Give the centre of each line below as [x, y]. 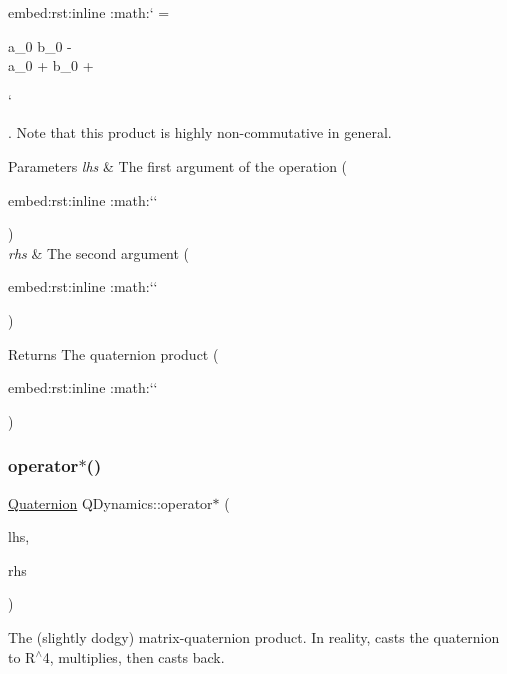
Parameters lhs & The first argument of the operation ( [178, 165]
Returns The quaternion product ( [113, 353]
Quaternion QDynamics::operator [110, 502]
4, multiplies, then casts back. [133, 656]
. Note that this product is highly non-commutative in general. [200, 132]
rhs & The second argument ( [99, 252]
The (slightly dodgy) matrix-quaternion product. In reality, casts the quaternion [254, 636]
